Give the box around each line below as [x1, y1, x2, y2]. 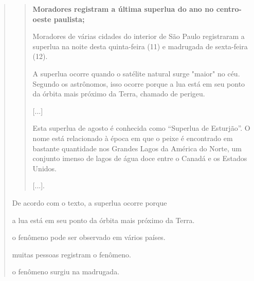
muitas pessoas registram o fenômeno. [12, 249, 131, 259]
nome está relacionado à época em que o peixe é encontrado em [32, 132, 233, 143]
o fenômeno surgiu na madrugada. [12, 266, 120, 277]
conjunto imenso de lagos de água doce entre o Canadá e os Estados [32, 153, 247, 164]
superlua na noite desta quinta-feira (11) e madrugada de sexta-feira [32, 41, 248, 51]
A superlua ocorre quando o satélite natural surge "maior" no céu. [32, 68, 240, 78]
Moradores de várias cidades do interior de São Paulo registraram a [32, 31, 245, 42]
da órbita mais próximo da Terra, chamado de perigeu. [32, 88, 205, 99]
